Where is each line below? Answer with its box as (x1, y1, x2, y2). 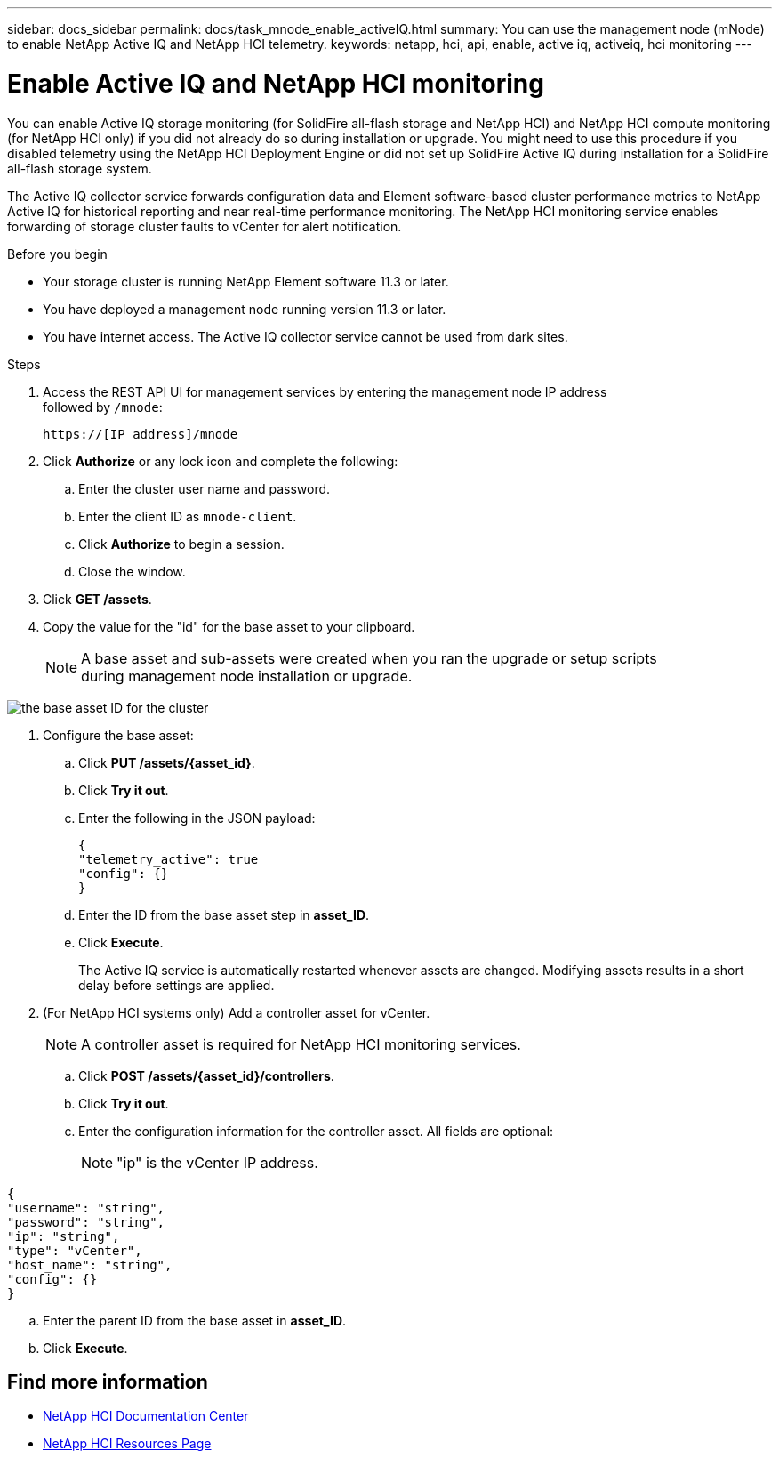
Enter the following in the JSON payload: (78, 810, 316, 826)
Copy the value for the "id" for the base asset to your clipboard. (43, 618, 415, 634)
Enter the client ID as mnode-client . (78, 508, 297, 524)
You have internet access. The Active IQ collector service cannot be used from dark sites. (43, 328, 568, 344)
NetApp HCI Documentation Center (43, 1408, 249, 1424)
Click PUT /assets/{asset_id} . (78, 754, 255, 770)
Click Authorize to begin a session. (78, 536, 285, 552)
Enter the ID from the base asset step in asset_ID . (78, 906, 370, 922)
